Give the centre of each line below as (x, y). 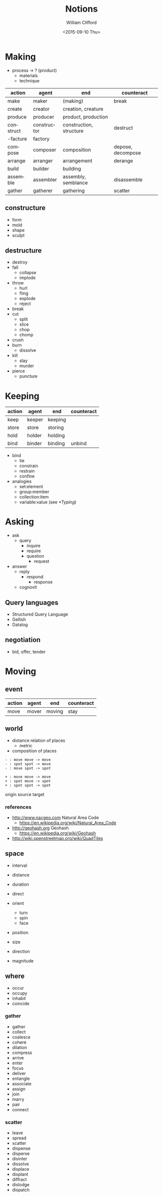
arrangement (78, 160)
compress (22, 1053)
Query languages (32, 603)
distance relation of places (39, 740)
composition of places (34, 751)
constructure (25, 208)
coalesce (21, 1037)
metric (26, 745)
